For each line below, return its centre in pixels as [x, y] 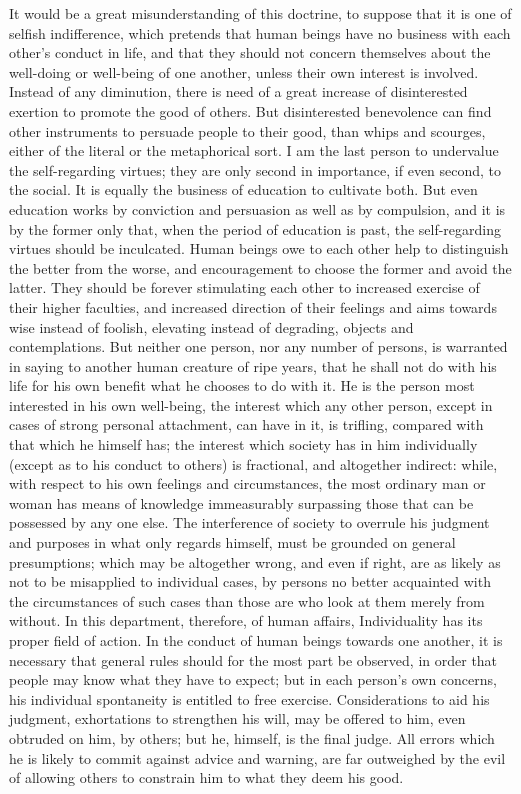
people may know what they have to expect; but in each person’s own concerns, [253, 679]
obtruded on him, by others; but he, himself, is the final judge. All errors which [252, 737]
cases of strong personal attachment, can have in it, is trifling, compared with [246, 424]
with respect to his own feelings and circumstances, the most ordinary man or [247, 483]
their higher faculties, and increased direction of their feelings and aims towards [253, 306]
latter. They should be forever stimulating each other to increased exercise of [244, 287]
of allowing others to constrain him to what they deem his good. [206, 777]
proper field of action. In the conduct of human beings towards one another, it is [256, 640]
